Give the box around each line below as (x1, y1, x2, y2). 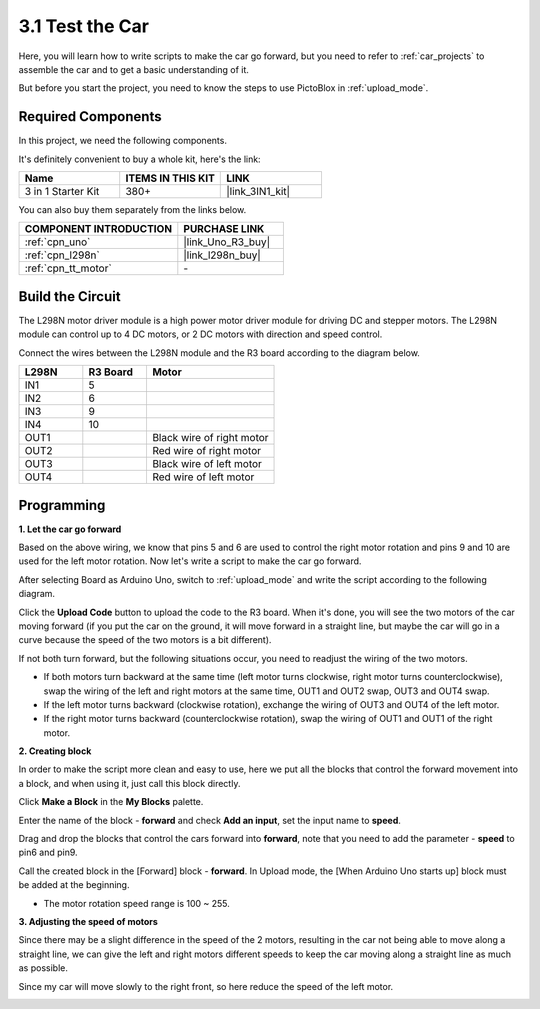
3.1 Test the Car (18, 15, 150, 37)
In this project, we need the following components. (18, 135, 227, 147)
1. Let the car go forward (18, 523, 122, 535)
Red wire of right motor (151, 444, 262, 458)
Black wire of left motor (151, 457, 262, 471)
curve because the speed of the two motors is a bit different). (18, 634, 272, 646)
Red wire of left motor (151, 470, 255, 484)
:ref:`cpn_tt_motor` (24, 261, 112, 275)
